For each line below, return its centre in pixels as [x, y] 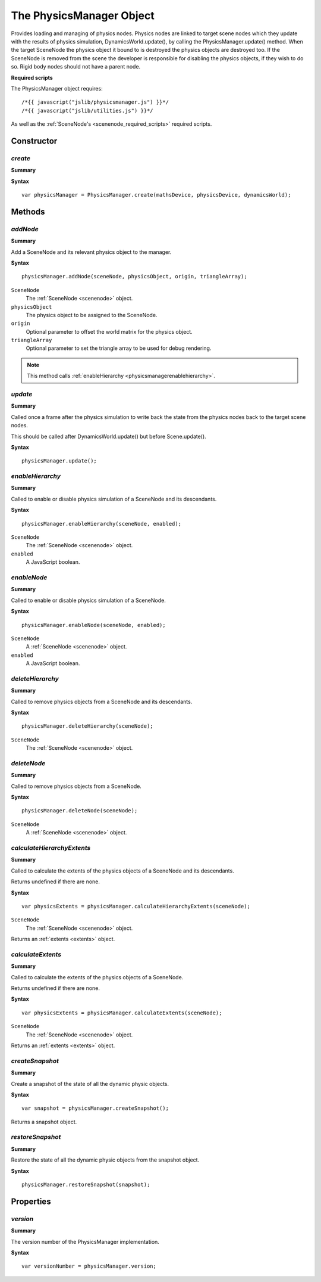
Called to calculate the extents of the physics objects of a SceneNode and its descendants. [122, 871]
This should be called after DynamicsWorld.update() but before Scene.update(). [108, 436]
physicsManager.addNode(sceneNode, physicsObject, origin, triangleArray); [134, 277]
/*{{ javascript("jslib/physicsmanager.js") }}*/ [95, 102]
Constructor [34, 141]
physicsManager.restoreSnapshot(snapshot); [86, 1185]
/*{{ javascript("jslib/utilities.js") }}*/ [88, 111]
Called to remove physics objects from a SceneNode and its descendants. [102, 701]
